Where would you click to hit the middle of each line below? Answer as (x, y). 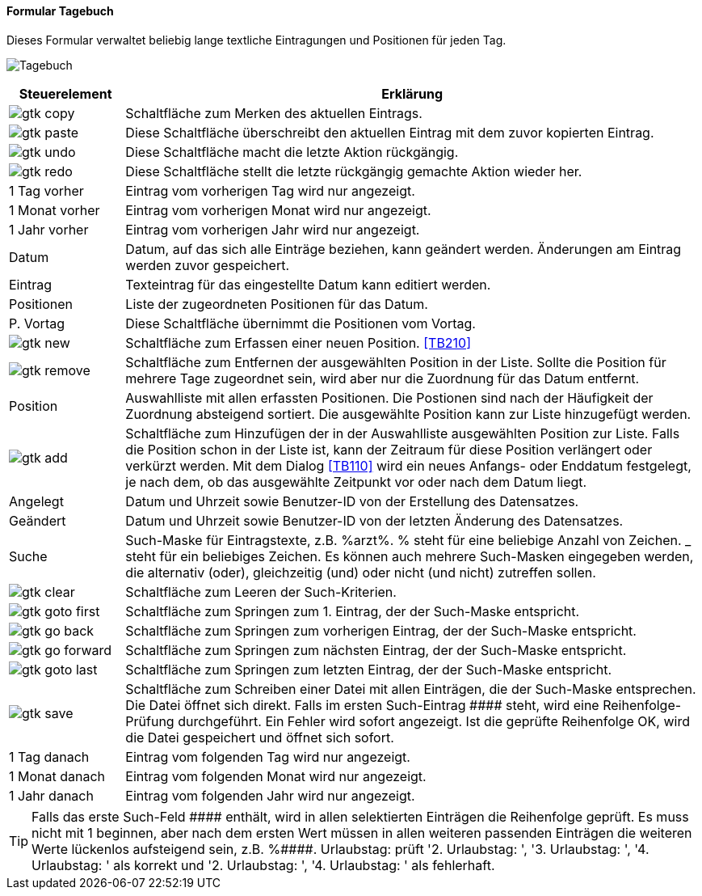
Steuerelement (65, 93)
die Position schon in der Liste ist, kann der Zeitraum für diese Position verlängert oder (389, 449)
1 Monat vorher (55, 210)
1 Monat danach (57, 776)
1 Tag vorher (46, 190)
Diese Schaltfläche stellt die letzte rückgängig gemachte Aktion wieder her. (354, 171)
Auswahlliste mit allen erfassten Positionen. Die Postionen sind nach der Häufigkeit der (389, 397)
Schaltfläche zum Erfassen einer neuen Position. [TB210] (298, 342)
